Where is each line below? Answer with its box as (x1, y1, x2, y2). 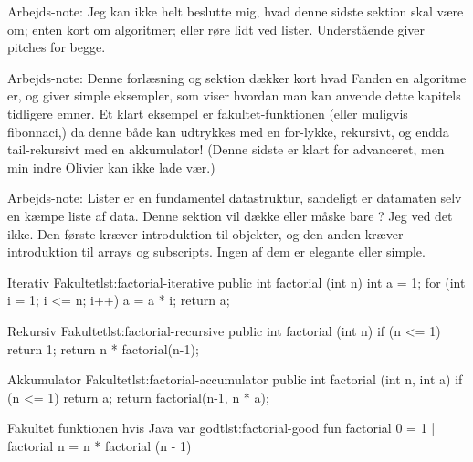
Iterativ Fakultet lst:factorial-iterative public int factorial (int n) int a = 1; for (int (7, 272, 466, 291)
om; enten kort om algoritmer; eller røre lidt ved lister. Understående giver (7, 19, 426, 38)
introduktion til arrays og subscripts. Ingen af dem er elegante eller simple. (7, 242, 426, 261)
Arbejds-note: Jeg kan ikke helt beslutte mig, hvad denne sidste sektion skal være (7, 2, 464, 20)
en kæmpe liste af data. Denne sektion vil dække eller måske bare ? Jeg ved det (7, 205, 453, 225)
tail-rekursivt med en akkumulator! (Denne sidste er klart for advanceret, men (7, 140, 445, 159)
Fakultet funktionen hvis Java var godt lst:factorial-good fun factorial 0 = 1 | (7, 418, 436, 437)
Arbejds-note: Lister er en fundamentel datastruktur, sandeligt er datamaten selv (7, 188, 462, 207)
